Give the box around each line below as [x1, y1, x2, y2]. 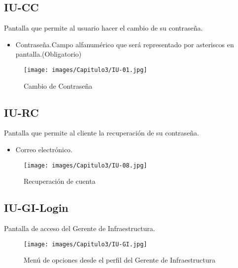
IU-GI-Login [4, 200, 68, 215]
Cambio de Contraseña [24, 80, 93, 91]
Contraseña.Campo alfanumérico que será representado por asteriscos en [15, 39, 234, 49]
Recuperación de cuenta [24, 176, 96, 186]
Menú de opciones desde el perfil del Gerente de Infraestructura [24, 255, 216, 265]
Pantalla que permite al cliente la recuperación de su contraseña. [4, 128, 199, 138]
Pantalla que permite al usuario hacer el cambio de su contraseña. [4, 23, 203, 33]
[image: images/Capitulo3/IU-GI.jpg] [24, 240, 147, 248]
